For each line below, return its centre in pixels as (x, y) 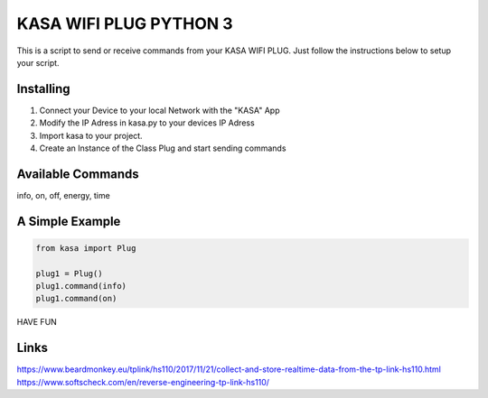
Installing (44, 89)
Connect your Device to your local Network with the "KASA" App (160, 110)
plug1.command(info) (81, 286)
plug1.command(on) (76, 299)
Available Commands (78, 174)
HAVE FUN (37, 322)
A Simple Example (69, 221)
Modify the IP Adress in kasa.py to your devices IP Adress (147, 123)
